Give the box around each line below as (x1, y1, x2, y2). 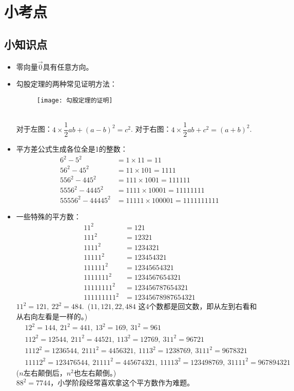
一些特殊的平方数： (16, 211, 81, 221)
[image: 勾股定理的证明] (36, 96, 113, 104)
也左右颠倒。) (73, 367, 116, 378)
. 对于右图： (131, 124, 171, 134)
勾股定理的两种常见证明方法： (16, 78, 117, 89)
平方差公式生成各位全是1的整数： (16, 143, 128, 154)
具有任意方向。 (43, 61, 93, 72)
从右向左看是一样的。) (16, 311, 88, 321)
